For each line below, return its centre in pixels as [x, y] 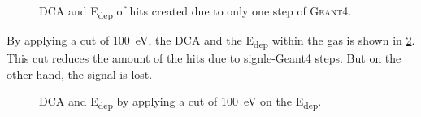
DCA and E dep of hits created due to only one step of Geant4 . [195, 12]
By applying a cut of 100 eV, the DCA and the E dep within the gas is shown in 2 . [211, 41]
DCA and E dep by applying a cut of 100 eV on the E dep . [180, 102]
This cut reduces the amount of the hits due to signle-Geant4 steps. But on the [204, 58]
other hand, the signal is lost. [80, 74]
